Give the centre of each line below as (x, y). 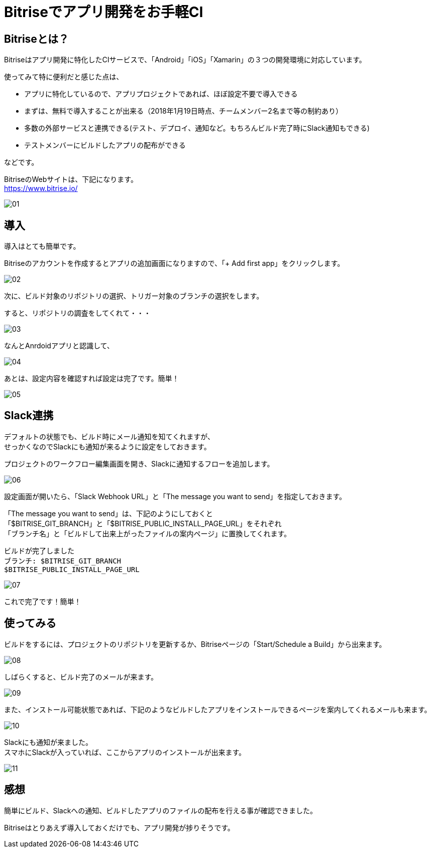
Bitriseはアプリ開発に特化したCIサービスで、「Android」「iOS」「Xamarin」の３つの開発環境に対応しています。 (185, 60)
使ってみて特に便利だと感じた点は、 (64, 77)
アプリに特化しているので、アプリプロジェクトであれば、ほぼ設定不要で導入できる (161, 94)
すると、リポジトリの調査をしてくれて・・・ (78, 313)
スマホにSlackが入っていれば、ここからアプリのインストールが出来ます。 (125, 752)
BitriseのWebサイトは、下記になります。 (71, 179)
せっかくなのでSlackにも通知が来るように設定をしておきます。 (107, 446)
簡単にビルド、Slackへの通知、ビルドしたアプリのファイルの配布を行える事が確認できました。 (160, 810)
